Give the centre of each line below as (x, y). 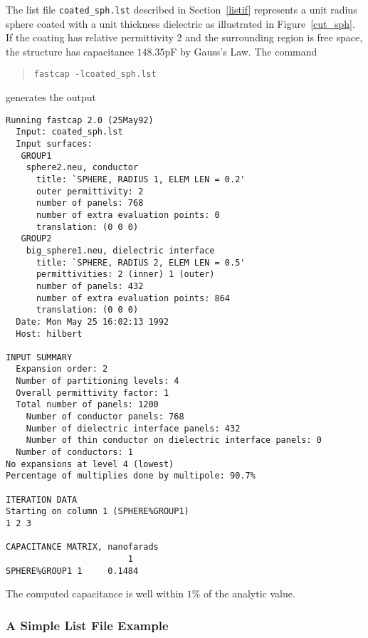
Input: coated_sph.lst (69, 132)
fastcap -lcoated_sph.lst (95, 74)
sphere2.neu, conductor (82, 168)
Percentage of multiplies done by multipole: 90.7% (131, 476)
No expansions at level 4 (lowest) (90, 464)
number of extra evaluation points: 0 (128, 215)
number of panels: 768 (90, 203)
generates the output (51, 97)
